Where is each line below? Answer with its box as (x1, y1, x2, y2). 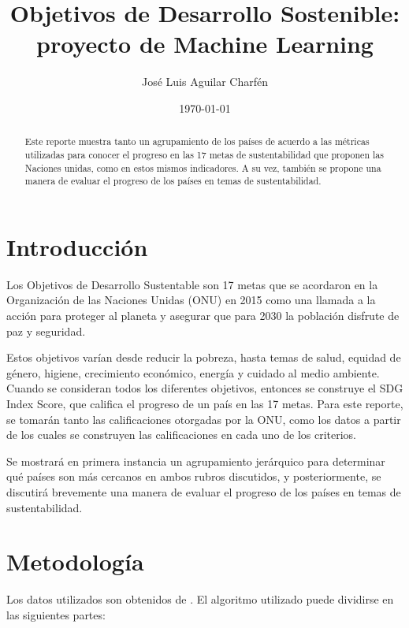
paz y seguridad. (6, 322, 86, 339)
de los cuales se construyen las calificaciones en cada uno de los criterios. (6, 426, 356, 443)
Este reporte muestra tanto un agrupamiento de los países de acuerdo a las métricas (24, 135, 370, 148)
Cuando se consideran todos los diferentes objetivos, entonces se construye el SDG (6, 380, 403, 396)
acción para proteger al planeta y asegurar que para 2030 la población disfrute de (6, 307, 400, 324)
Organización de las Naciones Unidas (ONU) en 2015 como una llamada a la (6, 292, 376, 308)
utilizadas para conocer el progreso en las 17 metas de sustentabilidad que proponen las (24, 147, 384, 161)
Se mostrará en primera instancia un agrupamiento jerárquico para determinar (6, 452, 385, 469)
